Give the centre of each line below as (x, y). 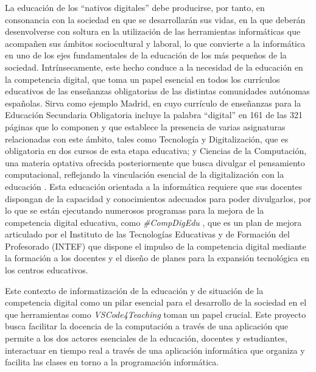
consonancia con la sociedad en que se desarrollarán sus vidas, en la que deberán (155, 19)
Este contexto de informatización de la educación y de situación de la (134, 290)
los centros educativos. (47, 270)
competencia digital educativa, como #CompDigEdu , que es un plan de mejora (153, 222)
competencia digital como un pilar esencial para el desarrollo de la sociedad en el (156, 302)
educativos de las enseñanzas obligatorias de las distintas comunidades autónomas (157, 91)
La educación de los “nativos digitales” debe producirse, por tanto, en (135, 7)
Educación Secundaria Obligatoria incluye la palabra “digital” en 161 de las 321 (154, 115)
